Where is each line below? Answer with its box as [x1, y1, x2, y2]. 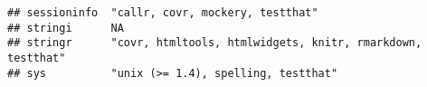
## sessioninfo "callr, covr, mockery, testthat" [7, 6, 318, 19]
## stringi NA [7, 21, 124, 34]
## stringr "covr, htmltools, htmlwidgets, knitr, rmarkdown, [7, 36, 422, 50]
